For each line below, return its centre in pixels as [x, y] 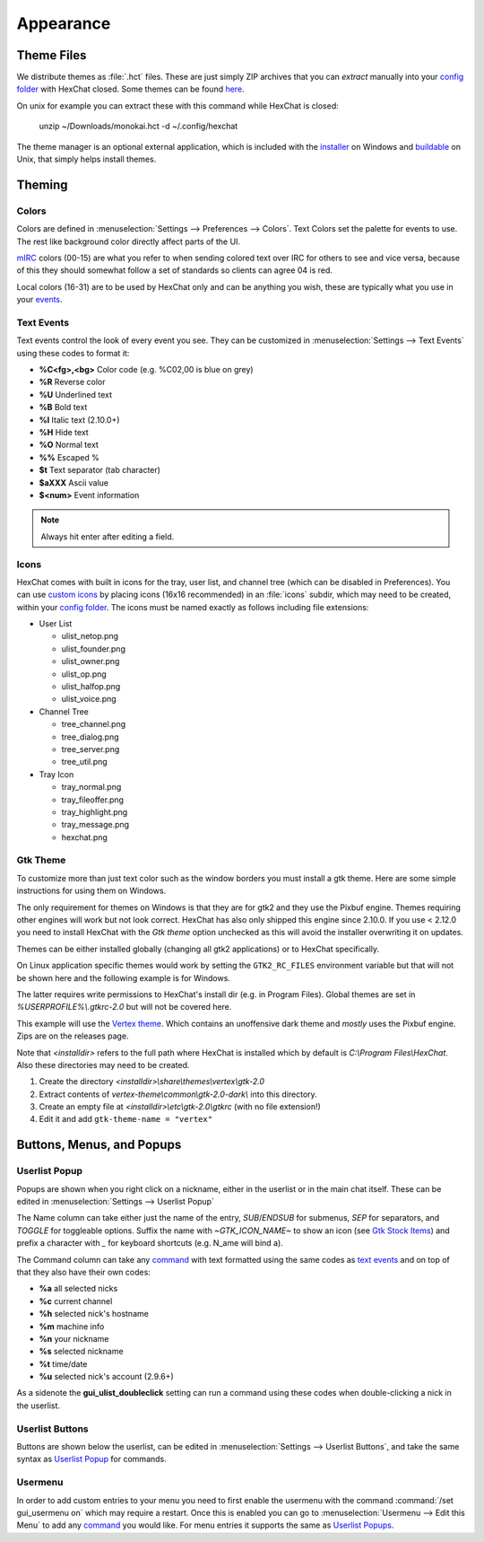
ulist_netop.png [90, 636]
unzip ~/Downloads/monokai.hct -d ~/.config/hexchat [138, 127]
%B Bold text [63, 407]
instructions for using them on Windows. [91, 891]
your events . [39, 300]
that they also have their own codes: [84, 1272]
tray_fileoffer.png [93, 800]
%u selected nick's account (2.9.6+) [106, 1377]
